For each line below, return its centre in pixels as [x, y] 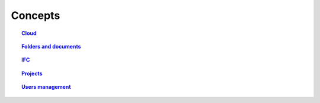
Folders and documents [51, 46]
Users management [46, 87]
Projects [32, 73]
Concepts [36, 15]
